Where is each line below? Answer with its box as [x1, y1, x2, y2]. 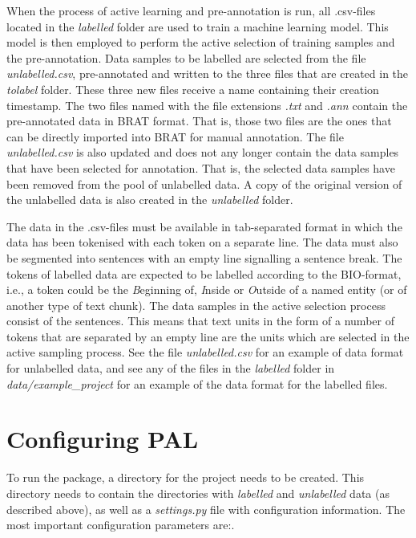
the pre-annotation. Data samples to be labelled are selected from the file [6, 49, 366, 66]
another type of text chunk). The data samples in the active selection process [6, 296, 386, 313]
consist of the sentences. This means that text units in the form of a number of [6, 312, 394, 329]
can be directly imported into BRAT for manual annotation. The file [6, 128, 344, 145]
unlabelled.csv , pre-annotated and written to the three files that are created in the [6, 65, 409, 82]
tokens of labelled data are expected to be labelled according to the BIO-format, [6, 265, 402, 282]
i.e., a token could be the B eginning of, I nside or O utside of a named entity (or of [6, 281, 407, 298]
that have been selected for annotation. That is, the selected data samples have [6, 159, 395, 176]
